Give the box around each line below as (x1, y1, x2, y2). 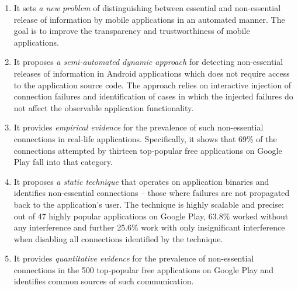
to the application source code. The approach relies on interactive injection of (13, 78, 292, 91)
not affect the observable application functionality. (13, 101, 194, 113)
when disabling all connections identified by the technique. (13, 232, 223, 245)
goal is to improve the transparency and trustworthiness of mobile (13, 25, 250, 37)
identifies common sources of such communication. (13, 275, 194, 287)
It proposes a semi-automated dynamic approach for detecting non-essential (13, 56, 283, 68)
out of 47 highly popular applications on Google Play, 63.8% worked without (13, 209, 289, 222)
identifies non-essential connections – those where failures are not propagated (13, 187, 290, 199)
